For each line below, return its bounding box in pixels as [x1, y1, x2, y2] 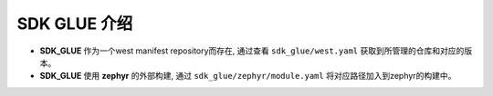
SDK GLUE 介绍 [16, 14, 133, 34]
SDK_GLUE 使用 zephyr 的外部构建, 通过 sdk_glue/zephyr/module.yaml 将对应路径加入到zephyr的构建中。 [39, 71, 456, 82]
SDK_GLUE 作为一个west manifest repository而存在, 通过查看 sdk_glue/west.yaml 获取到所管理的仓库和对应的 [39, 45, 465, 56]
